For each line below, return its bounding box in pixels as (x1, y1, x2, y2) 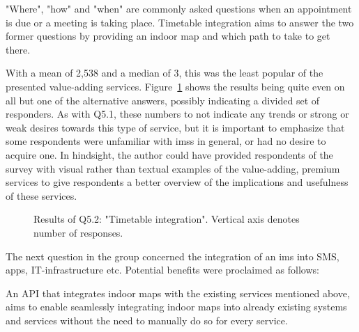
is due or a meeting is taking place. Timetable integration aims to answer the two (6, 15, 354, 29)
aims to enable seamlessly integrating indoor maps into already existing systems (6, 299, 347, 314)
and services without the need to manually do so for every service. (6, 313, 288, 327)
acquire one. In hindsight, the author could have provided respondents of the (6, 147, 333, 161)
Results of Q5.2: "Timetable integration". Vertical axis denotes (33, 212, 300, 226)
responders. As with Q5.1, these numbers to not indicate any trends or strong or (6, 106, 349, 121)
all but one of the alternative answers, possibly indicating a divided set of (6, 93, 320, 107)
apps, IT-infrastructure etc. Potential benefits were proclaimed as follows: (6, 262, 319, 277)
